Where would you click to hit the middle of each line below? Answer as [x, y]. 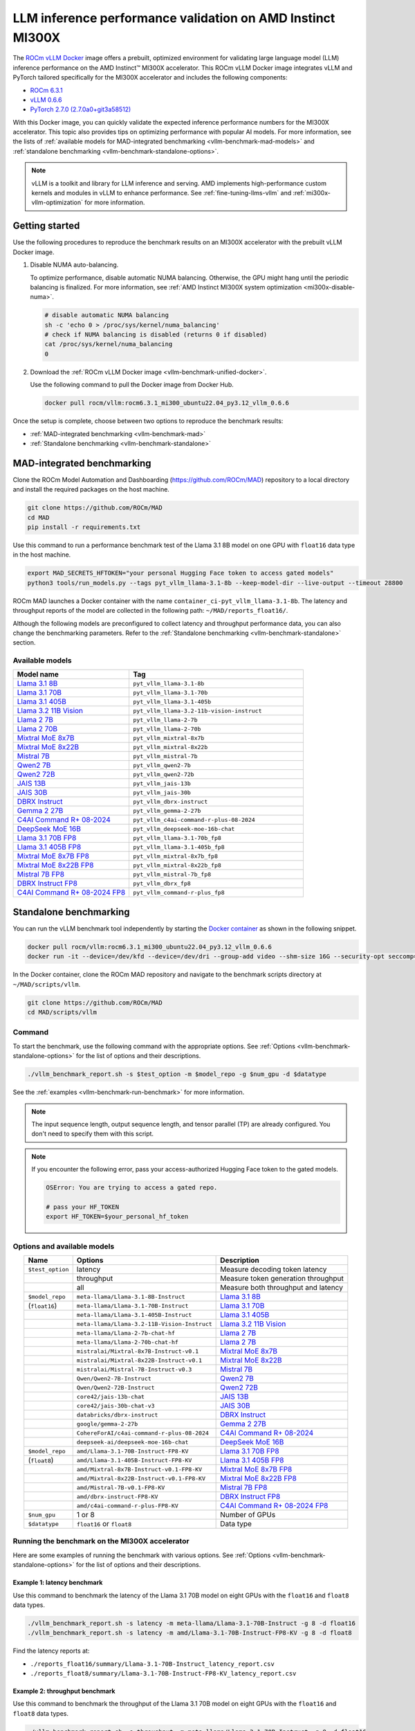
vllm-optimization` [57, 203]
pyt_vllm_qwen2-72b [164, 774]
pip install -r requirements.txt [84, 527]
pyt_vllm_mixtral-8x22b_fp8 [177, 865]
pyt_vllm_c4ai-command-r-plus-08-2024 [194, 819]
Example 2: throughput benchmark [64, 1691]
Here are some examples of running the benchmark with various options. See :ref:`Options [142, 1555]
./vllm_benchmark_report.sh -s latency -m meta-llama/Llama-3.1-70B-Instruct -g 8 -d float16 [192, 1623]
